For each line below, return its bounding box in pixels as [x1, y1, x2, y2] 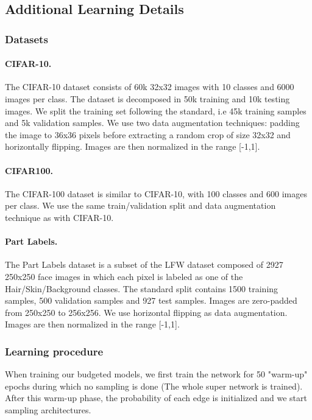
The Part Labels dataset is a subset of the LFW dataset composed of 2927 [5, 258, 283, 271]
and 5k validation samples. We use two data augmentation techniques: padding [5, 116, 300, 129]
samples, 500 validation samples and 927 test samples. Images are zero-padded [5, 294, 297, 307]
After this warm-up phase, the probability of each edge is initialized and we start [5, 391, 307, 404]
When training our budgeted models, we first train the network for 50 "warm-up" [5, 368, 308, 380]
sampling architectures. [5, 403, 91, 416]
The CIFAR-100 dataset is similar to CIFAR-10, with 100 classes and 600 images [5, 187, 307, 200]
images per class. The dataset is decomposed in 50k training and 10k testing [5, 93, 290, 105]
